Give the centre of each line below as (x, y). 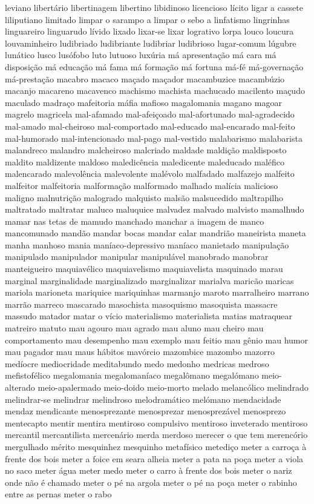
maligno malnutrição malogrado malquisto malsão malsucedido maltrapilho (144, 197)
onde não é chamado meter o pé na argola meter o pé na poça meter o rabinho (151, 482)
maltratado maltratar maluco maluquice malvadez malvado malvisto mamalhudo (155, 209)
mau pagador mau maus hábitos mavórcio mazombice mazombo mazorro (140, 352)
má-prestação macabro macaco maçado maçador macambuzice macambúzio (145, 78)
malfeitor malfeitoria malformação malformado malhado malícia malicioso (142, 185)
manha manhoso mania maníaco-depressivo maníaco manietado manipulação (147, 244)
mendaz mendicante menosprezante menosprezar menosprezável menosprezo (146, 411)
